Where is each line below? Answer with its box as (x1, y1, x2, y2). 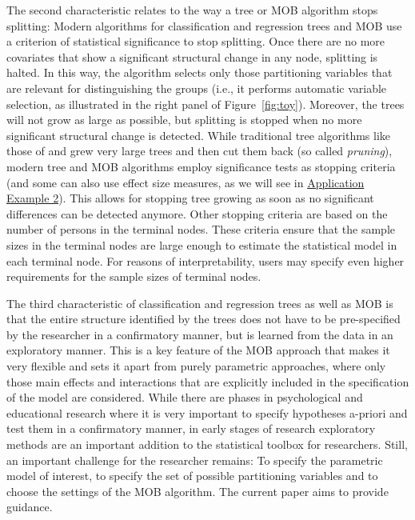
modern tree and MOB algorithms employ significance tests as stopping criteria (6, 158, 396, 174)
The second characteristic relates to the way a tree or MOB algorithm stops (6, 2, 378, 18)
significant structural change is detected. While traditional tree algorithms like (6, 126, 391, 143)
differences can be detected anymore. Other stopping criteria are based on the (6, 205, 388, 222)
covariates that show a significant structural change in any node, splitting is (6, 48, 378, 65)
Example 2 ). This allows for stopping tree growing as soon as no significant (6, 190, 374, 206)
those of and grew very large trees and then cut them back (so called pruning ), (6, 142, 393, 159)
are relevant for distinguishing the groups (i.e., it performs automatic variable (6, 79, 387, 96)
